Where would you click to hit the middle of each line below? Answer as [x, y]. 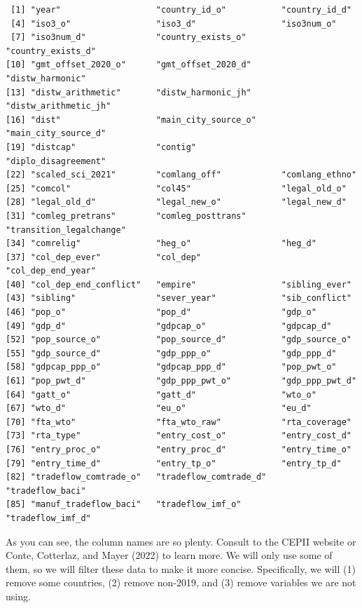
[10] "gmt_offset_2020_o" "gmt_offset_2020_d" [128, 65]
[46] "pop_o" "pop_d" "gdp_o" [161, 312]
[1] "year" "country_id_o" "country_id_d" [181, 10]
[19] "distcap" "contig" [101, 147]
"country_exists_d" [51, 51]
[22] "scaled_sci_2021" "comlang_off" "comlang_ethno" [181, 175]
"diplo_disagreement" [56, 161]
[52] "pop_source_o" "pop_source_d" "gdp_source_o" [179, 340]
